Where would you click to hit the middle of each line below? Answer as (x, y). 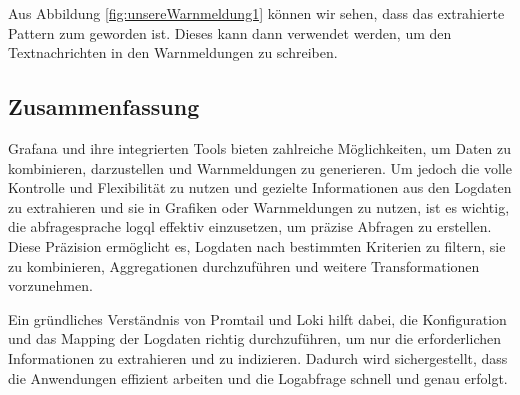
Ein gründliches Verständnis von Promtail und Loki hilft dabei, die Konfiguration (257, 318)
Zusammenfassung (104, 106)
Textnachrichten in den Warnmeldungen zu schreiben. (173, 52)
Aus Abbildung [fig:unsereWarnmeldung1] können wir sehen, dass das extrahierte (256, 13)
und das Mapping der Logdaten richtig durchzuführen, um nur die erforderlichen (255, 338)
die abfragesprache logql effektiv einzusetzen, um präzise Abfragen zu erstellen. (250, 226)
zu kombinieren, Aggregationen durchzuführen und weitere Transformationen (244, 265)
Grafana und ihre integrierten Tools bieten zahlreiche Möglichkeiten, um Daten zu (260, 147)
